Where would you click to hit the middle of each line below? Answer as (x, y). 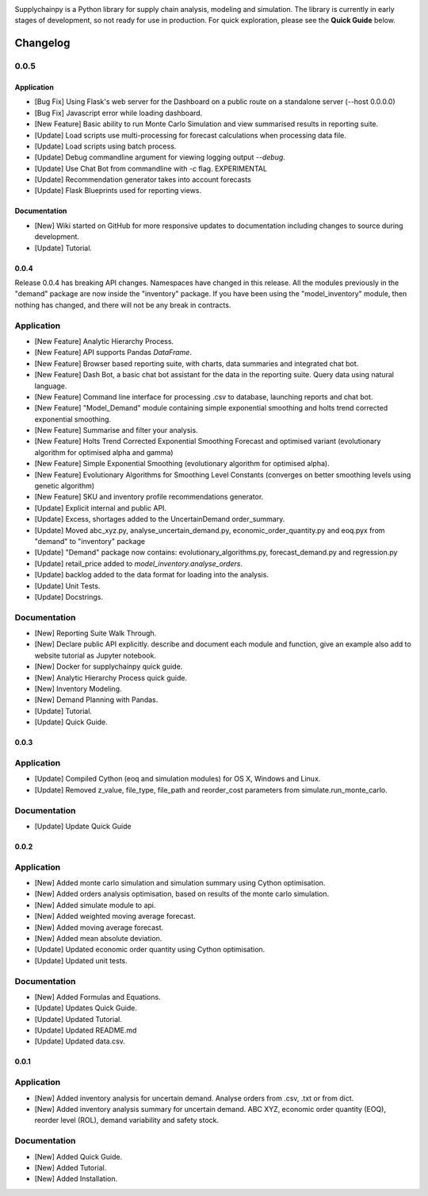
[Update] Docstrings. (69, 596)
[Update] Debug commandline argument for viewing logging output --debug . (160, 157)
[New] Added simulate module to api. (95, 905)
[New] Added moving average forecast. (99, 927)
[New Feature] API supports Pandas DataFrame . (113, 353)
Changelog (42, 43)
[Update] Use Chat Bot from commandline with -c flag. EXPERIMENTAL (151, 168)
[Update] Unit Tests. (67, 586)
